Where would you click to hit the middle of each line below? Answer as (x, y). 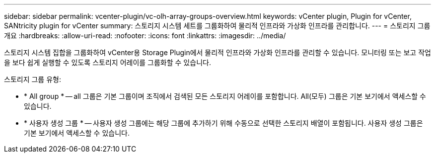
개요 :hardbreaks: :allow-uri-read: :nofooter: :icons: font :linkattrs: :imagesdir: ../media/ (145, 36)
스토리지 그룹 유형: (33, 79)
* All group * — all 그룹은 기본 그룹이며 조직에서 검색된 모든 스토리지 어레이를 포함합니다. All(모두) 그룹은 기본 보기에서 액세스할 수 (225, 96)
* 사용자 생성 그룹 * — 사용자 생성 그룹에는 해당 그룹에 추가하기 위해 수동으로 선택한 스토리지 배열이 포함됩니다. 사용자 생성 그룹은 (223, 123)
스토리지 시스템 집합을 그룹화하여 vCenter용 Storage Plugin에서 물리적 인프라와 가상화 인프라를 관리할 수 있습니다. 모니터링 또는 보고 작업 (217, 52)
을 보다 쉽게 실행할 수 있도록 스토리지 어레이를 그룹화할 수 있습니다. (108, 62)
